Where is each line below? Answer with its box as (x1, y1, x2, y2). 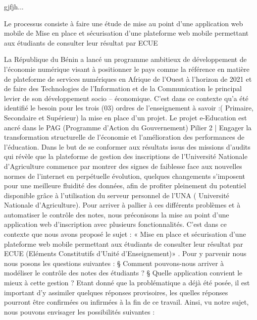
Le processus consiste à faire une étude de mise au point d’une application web (4, 18, 243, 28)
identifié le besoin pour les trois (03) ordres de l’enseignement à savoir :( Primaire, (4, 103, 254, 113)
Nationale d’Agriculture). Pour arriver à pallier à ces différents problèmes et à (4, 200, 241, 210)
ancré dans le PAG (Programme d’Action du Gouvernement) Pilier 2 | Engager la (4, 122, 252, 132)
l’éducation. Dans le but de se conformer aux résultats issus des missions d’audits (4, 141, 251, 152)
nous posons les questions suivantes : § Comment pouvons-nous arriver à (4, 258, 224, 268)
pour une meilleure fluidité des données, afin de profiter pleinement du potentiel (4, 180, 246, 191)
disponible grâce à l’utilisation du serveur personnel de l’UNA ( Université (4, 190, 229, 200)
